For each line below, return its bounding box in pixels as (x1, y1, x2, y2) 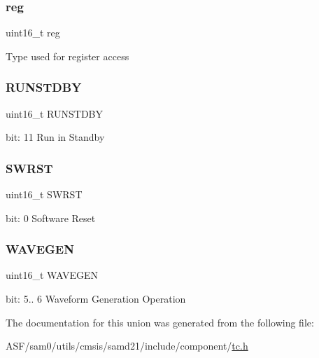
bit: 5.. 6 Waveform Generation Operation (6, 291, 186, 306)
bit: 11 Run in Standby (6, 130, 105, 144)
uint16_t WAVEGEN (6, 268, 98, 282)
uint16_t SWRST (6, 187, 83, 202)
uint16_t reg (6, 25, 60, 40)
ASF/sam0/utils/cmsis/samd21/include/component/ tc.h (6, 338, 248, 353)
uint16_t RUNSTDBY (6, 106, 104, 121)
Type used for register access (6, 48, 129, 63)
